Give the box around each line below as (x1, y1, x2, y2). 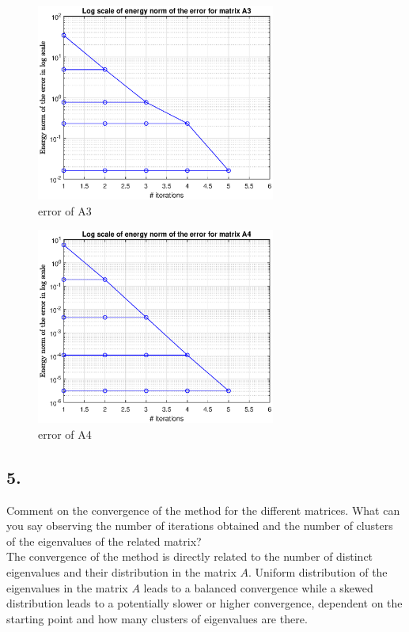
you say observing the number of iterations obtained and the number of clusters (6, 517, 393, 534)
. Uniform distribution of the (248, 564, 388, 581)
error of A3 (38, 202, 92, 219)
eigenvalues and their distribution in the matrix (6, 564, 237, 581)
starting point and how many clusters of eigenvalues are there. (6, 610, 308, 626)
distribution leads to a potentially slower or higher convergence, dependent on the (6, 595, 403, 611)
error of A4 (38, 425, 92, 442)
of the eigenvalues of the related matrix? (6, 532, 202, 549)
